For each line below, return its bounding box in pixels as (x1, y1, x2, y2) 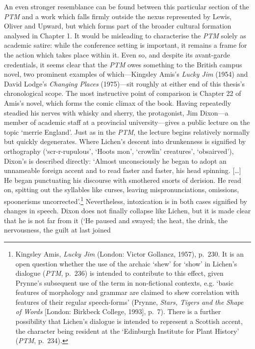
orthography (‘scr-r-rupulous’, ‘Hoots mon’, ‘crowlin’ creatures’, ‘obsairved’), (4, 145, 234, 156)
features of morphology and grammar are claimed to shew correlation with (15, 287, 239, 297)
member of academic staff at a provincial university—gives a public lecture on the (4, 117, 250, 127)
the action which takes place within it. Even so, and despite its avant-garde (4, 49, 230, 59)
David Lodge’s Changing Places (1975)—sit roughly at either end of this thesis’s (4, 78, 245, 88)
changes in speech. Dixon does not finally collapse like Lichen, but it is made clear (4, 205, 251, 216)
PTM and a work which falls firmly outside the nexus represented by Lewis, (4, 11, 232, 21)
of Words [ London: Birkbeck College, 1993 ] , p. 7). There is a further (15, 306, 221, 317)
